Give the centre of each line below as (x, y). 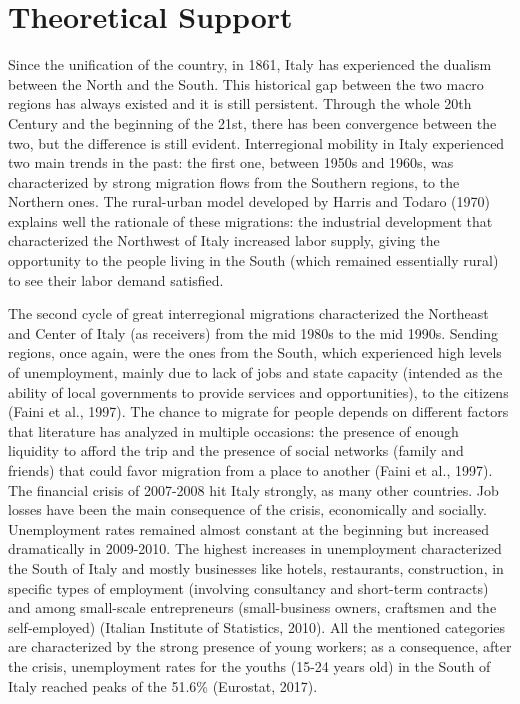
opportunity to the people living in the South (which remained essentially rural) (253, 260)
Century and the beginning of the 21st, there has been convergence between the (252, 122)
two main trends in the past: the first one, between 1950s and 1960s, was (231, 162)
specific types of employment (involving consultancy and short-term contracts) (248, 587)
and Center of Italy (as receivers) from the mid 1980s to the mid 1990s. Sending (253, 332)
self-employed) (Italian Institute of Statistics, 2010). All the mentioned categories (257, 626)
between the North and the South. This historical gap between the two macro (246, 83)
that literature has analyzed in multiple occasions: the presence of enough (233, 430)
